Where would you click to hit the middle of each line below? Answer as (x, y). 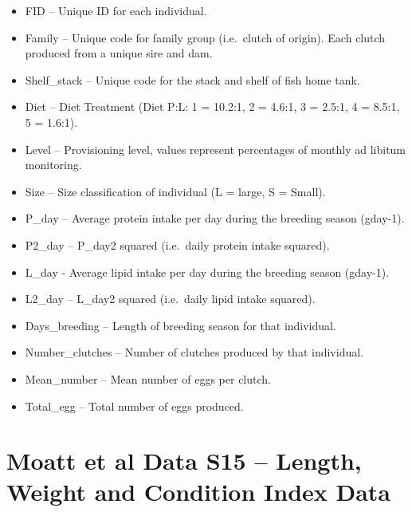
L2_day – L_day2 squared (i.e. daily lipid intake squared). (170, 299)
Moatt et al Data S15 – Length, (184, 461)
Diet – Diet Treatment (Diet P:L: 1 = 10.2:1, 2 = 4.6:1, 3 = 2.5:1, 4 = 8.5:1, (212, 106)
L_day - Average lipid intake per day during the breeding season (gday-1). (207, 272)
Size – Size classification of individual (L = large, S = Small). (175, 191)
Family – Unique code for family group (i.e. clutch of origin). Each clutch (205, 37)
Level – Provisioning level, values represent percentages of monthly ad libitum (216, 149)
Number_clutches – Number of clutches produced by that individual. (194, 352)
